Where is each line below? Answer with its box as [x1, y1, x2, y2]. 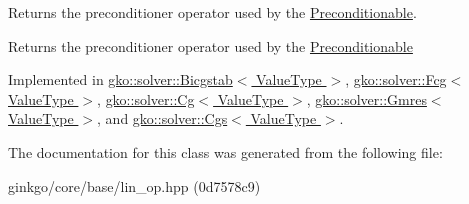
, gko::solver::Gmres [306, 88, 427, 109]
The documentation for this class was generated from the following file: [8, 141, 443, 162]
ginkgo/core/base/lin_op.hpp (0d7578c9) [8, 175, 261, 196]
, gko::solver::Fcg [345, 69, 447, 90]
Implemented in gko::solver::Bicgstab [8, 69, 233, 90]
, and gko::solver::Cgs [97, 108, 228, 129]
